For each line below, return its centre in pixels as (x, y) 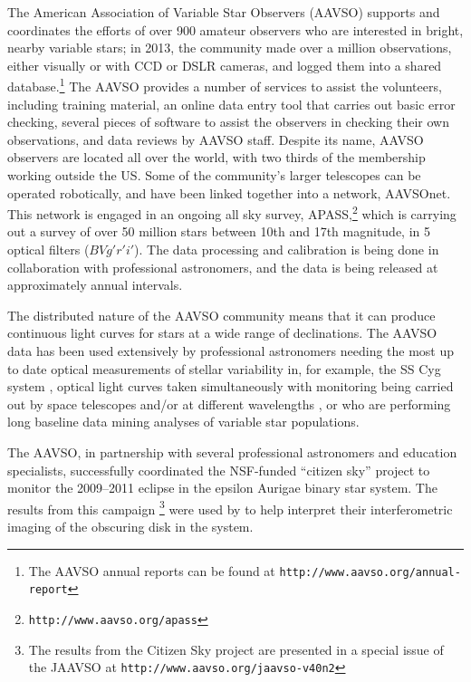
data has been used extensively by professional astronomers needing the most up (231, 351)
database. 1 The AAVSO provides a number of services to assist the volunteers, (225, 85)
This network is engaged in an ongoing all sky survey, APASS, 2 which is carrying (232, 212)
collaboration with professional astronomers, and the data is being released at (223, 267)
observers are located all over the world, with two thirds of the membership (216, 157)
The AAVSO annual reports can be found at (152, 570)
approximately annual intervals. (95, 285)
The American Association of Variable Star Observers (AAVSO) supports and (224, 12)
